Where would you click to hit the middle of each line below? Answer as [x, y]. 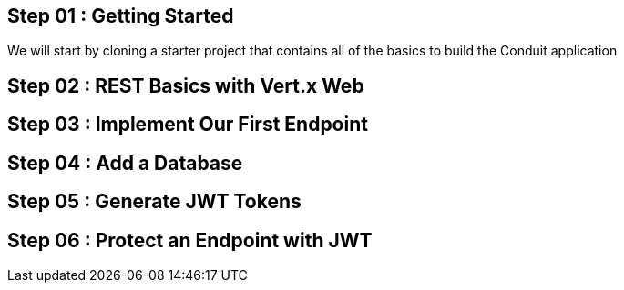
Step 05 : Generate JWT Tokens [154, 202]
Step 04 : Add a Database [125, 163]
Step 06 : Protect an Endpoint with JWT [190, 240]
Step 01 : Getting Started [121, 16]
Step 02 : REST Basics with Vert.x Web [186, 85]
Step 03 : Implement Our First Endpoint [188, 125]
